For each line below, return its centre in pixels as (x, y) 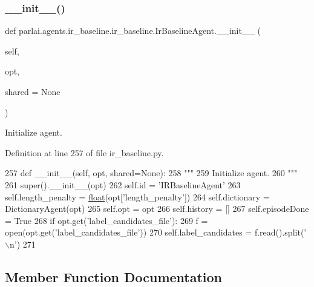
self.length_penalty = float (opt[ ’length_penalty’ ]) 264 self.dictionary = (137, 196)
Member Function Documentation (114, 276)
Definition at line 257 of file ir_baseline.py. (84, 152)
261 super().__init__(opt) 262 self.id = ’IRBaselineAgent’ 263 (123, 184)
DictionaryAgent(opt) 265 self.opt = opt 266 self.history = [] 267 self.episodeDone (157, 209)
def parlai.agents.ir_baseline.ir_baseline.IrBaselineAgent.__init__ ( (133, 31)
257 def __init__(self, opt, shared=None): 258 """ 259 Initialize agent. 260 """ (151, 173)
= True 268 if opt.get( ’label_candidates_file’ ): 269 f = (106, 220)
